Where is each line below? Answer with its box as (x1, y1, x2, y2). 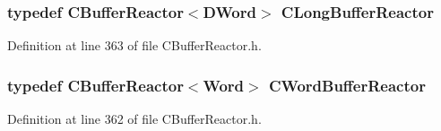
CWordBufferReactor (268, 74, 426, 96)
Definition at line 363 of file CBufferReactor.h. (7, 36, 262, 55)
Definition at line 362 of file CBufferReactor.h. (7, 109, 262, 128)
